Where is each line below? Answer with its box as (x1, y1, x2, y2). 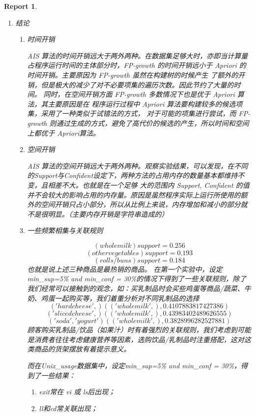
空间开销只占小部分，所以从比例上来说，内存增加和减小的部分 (41, 199, 241, 209)
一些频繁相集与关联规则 (27, 225, 103, 236)
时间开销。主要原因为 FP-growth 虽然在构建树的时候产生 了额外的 (27, 69, 238, 80)
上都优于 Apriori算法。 (27, 127, 100, 138)
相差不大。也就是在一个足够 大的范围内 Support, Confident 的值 (48, 179, 250, 190)
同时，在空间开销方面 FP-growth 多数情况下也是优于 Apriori (43, 89, 235, 99)
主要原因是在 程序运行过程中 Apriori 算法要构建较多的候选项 (48, 98, 243, 109)
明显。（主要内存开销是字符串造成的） (48, 208, 169, 219)
